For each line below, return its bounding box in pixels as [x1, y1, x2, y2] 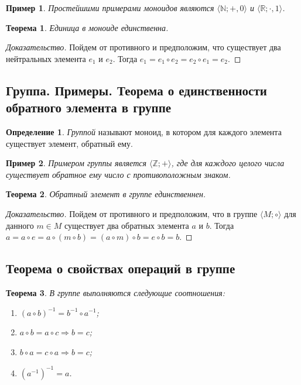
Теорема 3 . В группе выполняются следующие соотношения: [6, 286, 225, 298]
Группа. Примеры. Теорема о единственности [6, 81, 267, 99]
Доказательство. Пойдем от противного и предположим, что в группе [6, 207, 258, 219]
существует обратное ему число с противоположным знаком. [6, 168, 231, 180]
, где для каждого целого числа [171, 157, 285, 169]
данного [6, 219, 34, 231]
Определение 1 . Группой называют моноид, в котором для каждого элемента [6, 125, 282, 137]
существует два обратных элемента [64, 219, 189, 231]
